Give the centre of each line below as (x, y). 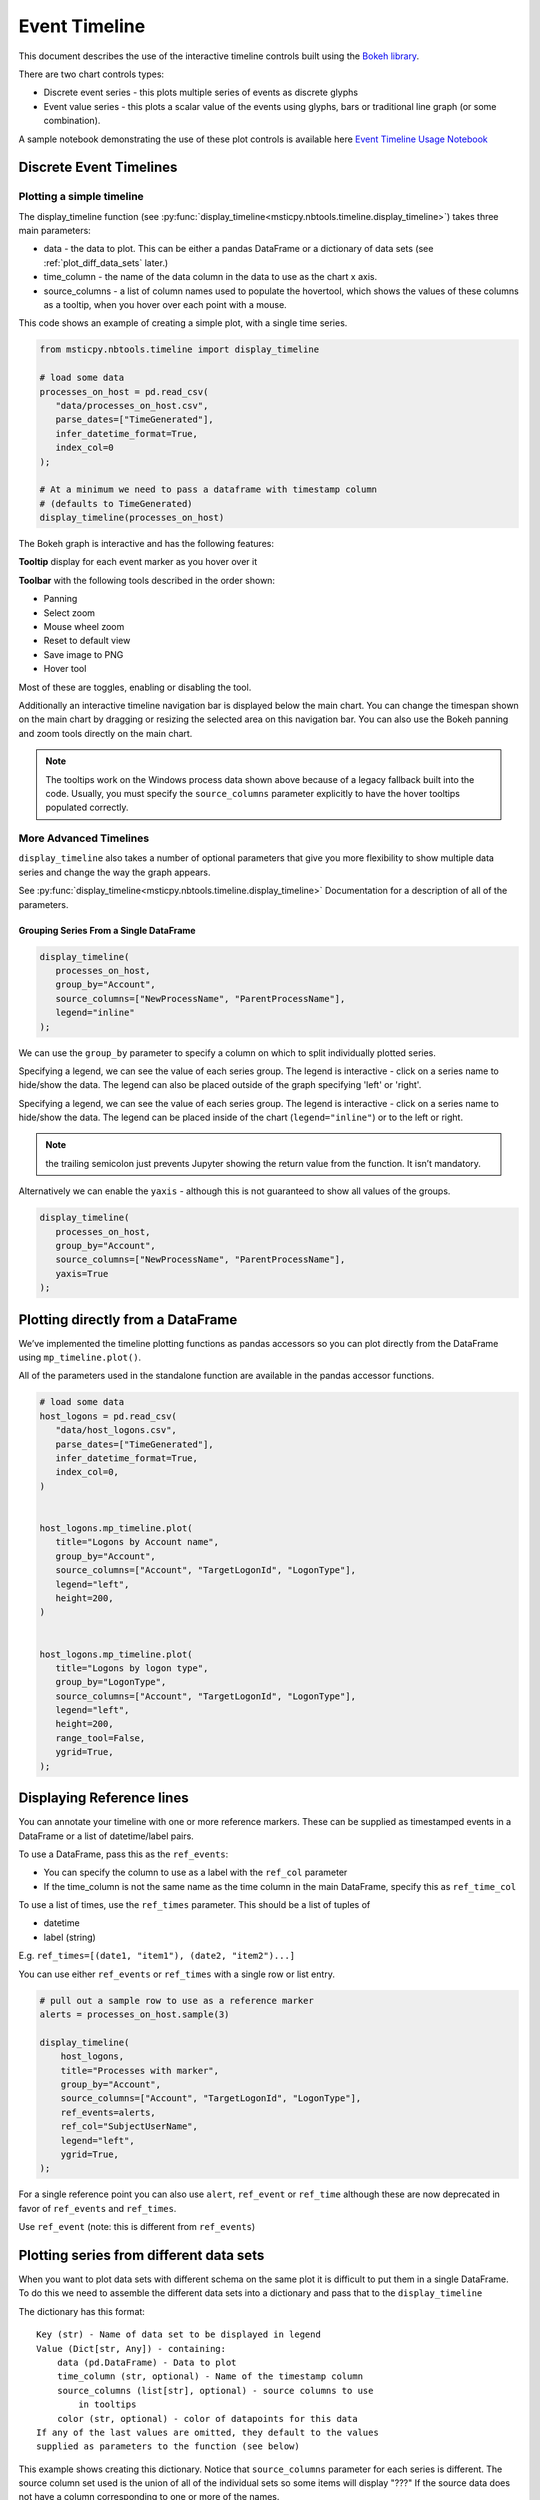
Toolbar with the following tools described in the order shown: (146, 580)
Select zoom (69, 612)
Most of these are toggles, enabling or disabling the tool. (135, 687)
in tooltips (107, 2404)
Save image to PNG (83, 654)
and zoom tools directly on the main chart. (105, 733)
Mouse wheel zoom (84, 626)
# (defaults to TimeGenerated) (116, 503)
